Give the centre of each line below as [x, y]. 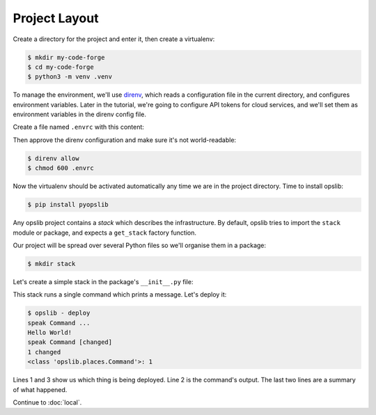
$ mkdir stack [52, 264]
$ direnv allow [53, 158]
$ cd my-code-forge [61, 67]
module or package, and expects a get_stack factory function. [105, 233]
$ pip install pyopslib [68, 205]
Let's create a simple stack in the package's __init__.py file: [103, 281]
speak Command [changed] [70, 342]
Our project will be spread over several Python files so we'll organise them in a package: [140, 245]
